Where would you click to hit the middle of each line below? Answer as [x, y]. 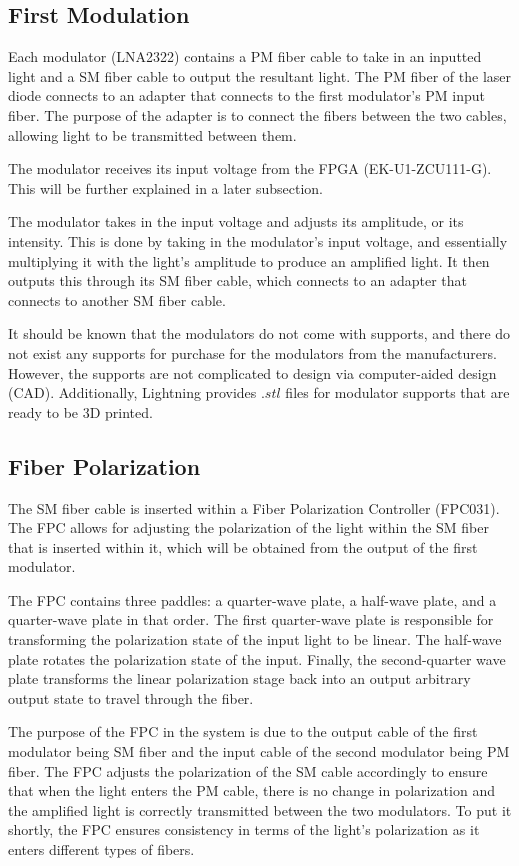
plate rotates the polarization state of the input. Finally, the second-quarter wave [257, 658]
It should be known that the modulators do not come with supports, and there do [259, 333]
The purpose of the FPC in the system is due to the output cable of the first [243, 731]
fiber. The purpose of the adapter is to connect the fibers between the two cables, [257, 114]
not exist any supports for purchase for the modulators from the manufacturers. [252, 352]
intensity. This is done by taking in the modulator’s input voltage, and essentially [258, 240]
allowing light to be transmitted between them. [152, 134]
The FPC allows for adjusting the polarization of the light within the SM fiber [248, 527]
